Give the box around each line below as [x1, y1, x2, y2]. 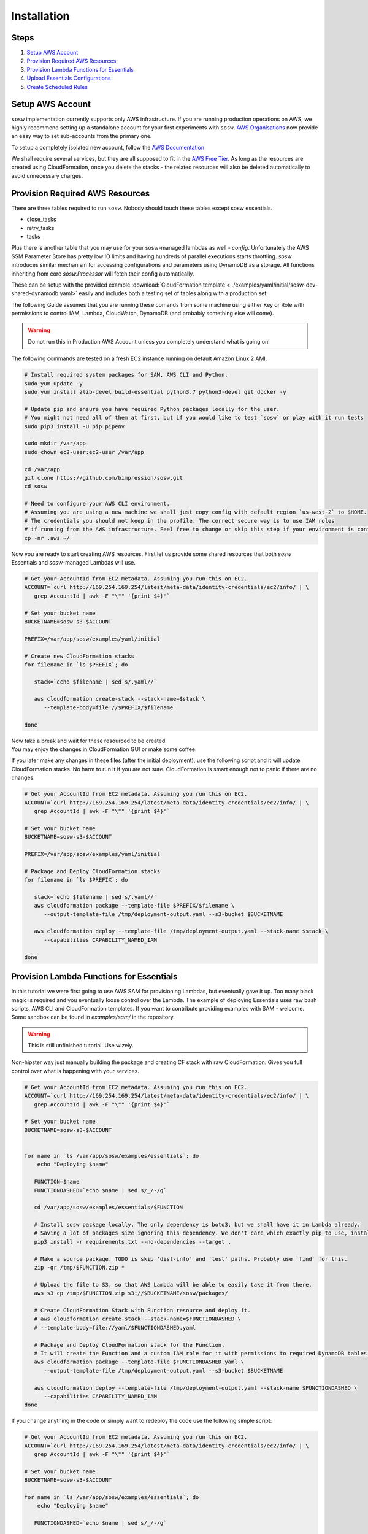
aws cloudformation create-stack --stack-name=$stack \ [34, 695, 205, 703]
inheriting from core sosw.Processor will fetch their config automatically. [11, 270, 194, 277]
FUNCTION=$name [34, 1178, 80, 1185]
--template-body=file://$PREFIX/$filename [44, 704, 174, 711]
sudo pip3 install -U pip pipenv [24, 423, 125, 430]
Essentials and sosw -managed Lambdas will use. [11, 559, 136, 566]
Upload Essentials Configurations [26, 74, 111, 82]
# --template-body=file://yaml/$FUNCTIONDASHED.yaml [34, 1324, 196, 1331]
